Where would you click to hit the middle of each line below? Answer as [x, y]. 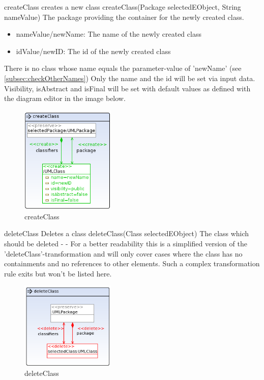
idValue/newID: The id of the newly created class [93, 51]
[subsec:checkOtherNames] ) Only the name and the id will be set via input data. [130, 78]
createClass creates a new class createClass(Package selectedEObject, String [123, 7]
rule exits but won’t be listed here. [58, 273]
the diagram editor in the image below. [65, 98]
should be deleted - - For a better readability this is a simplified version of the [126, 243]
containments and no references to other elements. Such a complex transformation [132, 263]
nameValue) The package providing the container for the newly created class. [124, 17]
